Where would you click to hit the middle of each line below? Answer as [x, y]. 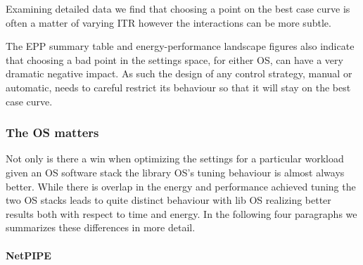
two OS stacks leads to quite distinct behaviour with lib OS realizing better [168, 200]
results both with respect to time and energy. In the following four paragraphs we [181, 213]
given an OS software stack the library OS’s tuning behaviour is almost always [175, 172]
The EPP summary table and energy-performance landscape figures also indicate [180, 46]
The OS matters [52, 132]
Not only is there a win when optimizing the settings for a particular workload [175, 159]
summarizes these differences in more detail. [101, 227]
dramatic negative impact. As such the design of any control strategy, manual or [179, 73]
